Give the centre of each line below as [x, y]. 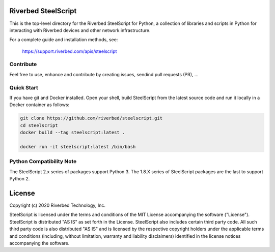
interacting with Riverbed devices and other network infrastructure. [80, 30]
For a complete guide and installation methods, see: [64, 40]
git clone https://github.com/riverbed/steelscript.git [91, 118]
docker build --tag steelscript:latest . [73, 133]
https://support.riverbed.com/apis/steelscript [70, 51]
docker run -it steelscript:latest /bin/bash [78, 147]
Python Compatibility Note [43, 162]
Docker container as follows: [39, 105]
